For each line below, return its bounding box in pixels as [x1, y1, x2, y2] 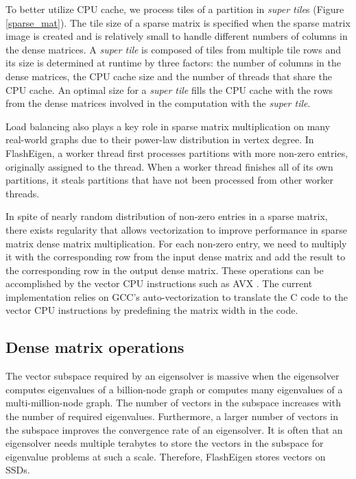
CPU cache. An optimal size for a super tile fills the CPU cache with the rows [5, 82, 333, 97]
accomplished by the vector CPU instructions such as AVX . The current [5, 276, 313, 291]
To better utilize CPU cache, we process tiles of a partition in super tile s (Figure [5, 2, 344, 16]
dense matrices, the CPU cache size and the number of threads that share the [5, 69, 332, 83]
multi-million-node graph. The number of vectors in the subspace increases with [5, 395, 341, 410]
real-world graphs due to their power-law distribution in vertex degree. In [5, 132, 314, 147]
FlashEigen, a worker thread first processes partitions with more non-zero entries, [5, 145, 348, 160]
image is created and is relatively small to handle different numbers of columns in [5, 29, 348, 43]
